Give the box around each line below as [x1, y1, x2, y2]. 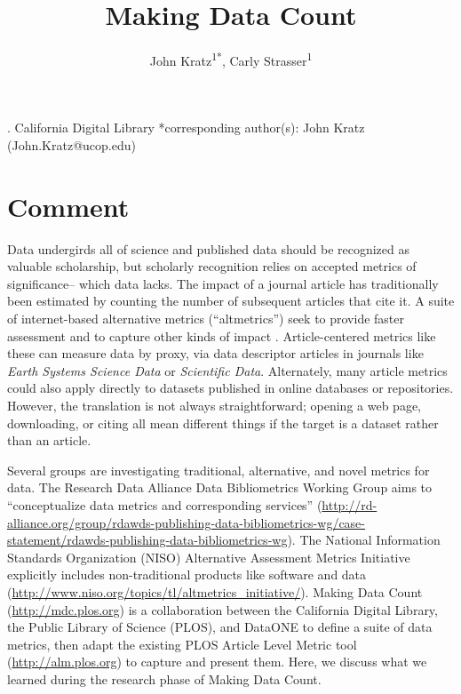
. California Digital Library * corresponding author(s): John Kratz [7, 118, 365, 137]
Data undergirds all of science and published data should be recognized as [7, 239, 409, 258]
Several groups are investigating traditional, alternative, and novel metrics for [7, 460, 430, 479]
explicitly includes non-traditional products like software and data [7, 565, 367, 584]
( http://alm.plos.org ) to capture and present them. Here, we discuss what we [7, 652, 427, 671]
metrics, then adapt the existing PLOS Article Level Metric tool [7, 634, 357, 653]
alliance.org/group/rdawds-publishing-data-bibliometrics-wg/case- [7, 513, 366, 531]
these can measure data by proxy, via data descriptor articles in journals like [7, 344, 424, 363]
